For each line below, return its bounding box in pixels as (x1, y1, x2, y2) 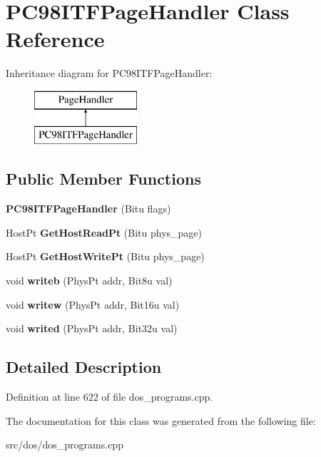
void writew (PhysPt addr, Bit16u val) (6, 297, 180, 312)
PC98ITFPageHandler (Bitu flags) (6, 201, 171, 216)
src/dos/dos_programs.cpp (6, 437, 123, 452)
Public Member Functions (6, 168, 201, 190)
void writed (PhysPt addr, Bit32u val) (6, 321, 178, 336)
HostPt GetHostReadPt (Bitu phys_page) (6, 225, 203, 240)
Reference (6, 24, 105, 53)
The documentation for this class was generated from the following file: (6, 413, 316, 428)
